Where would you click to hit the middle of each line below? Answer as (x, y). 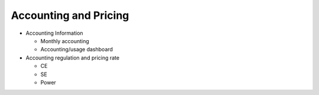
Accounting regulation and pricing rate (73, 58)
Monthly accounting (65, 41)
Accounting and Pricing (70, 15)
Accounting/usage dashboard (77, 50)
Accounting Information (54, 33)
